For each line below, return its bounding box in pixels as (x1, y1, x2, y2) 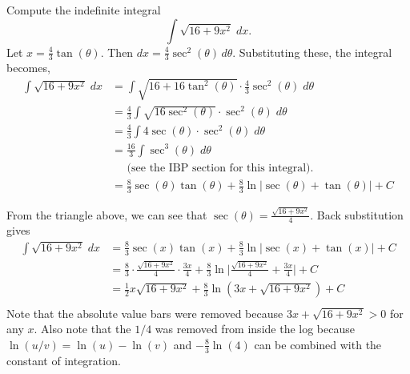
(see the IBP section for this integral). (127, 162, 314, 174)
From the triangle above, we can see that (6, 206, 207, 223)
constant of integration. (6, 352, 121, 368)
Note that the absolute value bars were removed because (6, 304, 283, 321)
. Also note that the (34, 320, 131, 337)
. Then (100, 43, 134, 60)
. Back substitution (310, 206, 404, 223)
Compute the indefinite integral (6, 2, 161, 18)
